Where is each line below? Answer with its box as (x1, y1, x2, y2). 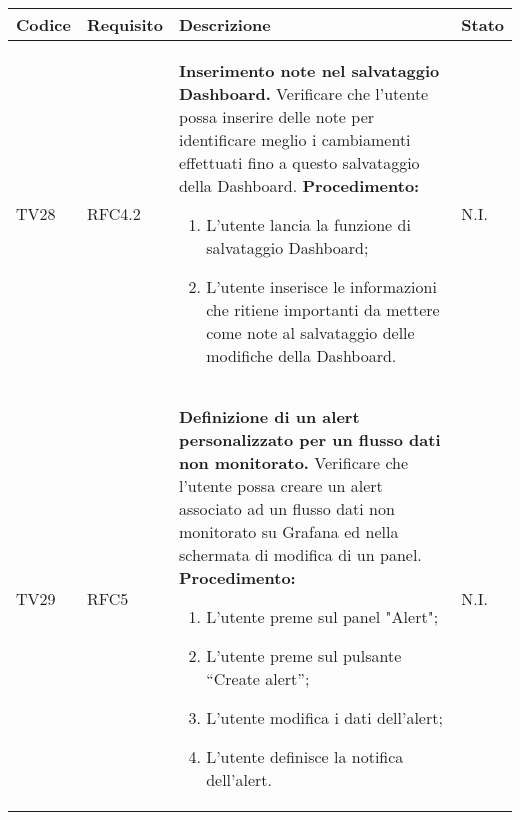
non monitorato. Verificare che (178, 451, 409, 474)
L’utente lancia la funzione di (206, 213, 411, 236)
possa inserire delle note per (178, 105, 375, 128)
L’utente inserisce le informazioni (206, 275, 437, 298)
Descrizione (178, 13, 271, 36)
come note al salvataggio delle (206, 321, 415, 344)
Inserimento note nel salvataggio (178, 59, 440, 82)
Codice (16, 13, 71, 36)
